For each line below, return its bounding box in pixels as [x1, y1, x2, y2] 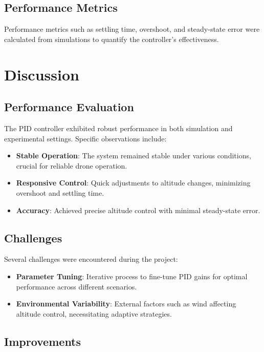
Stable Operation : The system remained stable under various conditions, [16, 150, 251, 161]
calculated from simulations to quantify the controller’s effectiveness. [4, 33, 219, 44]
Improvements [4, 333, 81, 349]
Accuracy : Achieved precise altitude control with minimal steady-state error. [16, 204, 260, 215]
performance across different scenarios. [16, 281, 137, 292]
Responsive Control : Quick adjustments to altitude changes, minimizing [16, 177, 251, 188]
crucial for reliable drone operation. [16, 160, 127, 171]
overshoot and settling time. [16, 187, 104, 198]
